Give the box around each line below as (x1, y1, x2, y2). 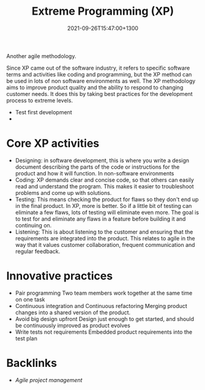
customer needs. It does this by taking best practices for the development (6, 90, 193, 97)
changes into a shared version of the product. (15, 309, 131, 316)
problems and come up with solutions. (15, 189, 112, 196)
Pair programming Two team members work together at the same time (15, 289, 193, 296)
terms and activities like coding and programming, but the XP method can (6, 70, 192, 78)
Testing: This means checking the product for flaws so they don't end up (15, 196, 199, 203)
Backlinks (6, 356, 58, 370)
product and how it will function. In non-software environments (15, 169, 174, 177)
